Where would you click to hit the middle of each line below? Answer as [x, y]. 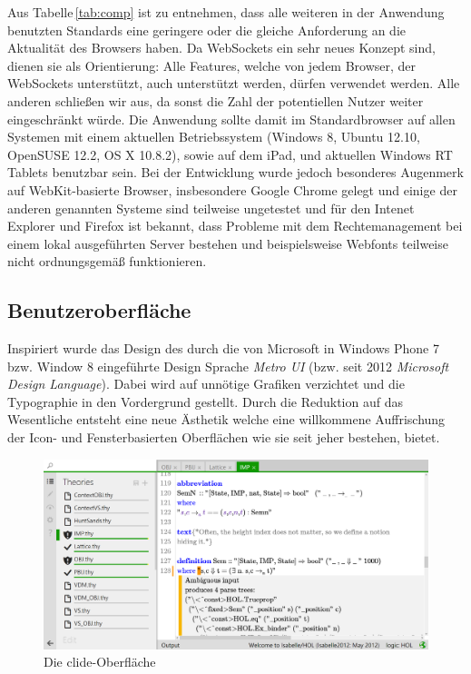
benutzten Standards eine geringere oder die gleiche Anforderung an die [207, 30]
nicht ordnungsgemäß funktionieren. [107, 261]
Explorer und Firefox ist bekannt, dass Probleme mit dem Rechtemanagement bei [235, 226]
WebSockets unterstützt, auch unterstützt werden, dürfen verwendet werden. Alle [234, 83]
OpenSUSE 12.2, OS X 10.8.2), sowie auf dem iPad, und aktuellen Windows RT [230, 154]
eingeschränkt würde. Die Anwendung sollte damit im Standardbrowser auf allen [231, 119]
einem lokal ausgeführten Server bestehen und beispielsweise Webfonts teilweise [228, 243]
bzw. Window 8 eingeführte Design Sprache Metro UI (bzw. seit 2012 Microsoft [228, 366]
